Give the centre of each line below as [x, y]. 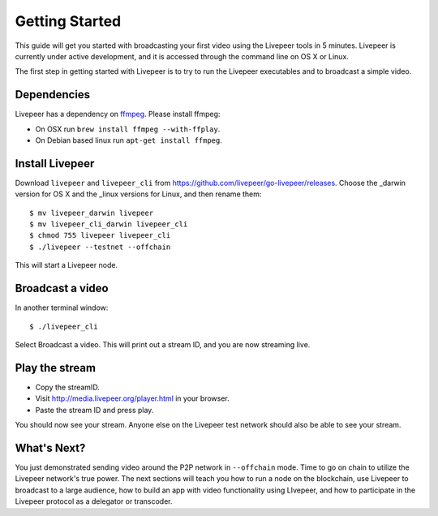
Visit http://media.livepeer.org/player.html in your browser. [133, 398]
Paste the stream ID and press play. [94, 410]
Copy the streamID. [68, 387]
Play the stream [56, 368]
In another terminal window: [62, 307]
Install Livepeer [55, 163]
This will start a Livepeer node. [66, 265]
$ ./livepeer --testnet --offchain [100, 247]
